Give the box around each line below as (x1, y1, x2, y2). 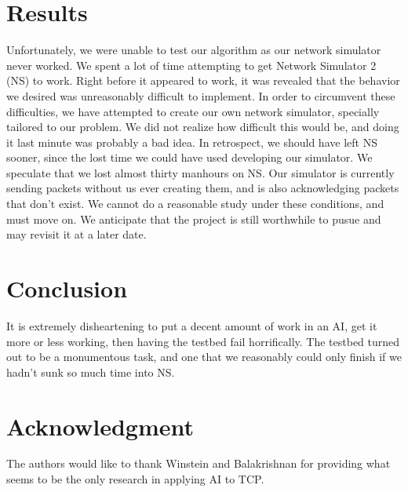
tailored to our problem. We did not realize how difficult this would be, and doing (6, 118, 399, 135)
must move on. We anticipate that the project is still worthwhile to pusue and (6, 210, 381, 227)
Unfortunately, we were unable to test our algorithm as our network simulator (6, 42, 381, 58)
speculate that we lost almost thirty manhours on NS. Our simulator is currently (6, 164, 395, 180)
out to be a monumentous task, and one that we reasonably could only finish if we (6, 348, 402, 365)
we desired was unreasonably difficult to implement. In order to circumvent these (6, 87, 395, 104)
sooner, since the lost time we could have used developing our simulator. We (6, 149, 373, 166)
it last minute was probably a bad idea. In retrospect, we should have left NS (6, 133, 377, 150)
